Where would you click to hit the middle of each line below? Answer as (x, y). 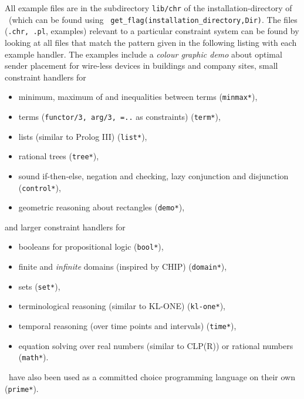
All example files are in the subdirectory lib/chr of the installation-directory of (148, 8)
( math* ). (33, 357)
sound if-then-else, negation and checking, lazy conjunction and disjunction (153, 175)
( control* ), (40, 187)
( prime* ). (22, 388)
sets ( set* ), (39, 286)
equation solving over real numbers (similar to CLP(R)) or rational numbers (156, 345)
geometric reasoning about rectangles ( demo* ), (102, 207)
